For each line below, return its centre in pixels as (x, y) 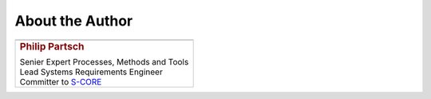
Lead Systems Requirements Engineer (91, 72)
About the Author (74, 21)
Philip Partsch (52, 46)
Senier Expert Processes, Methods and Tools (104, 62)
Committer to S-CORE (61, 82)
